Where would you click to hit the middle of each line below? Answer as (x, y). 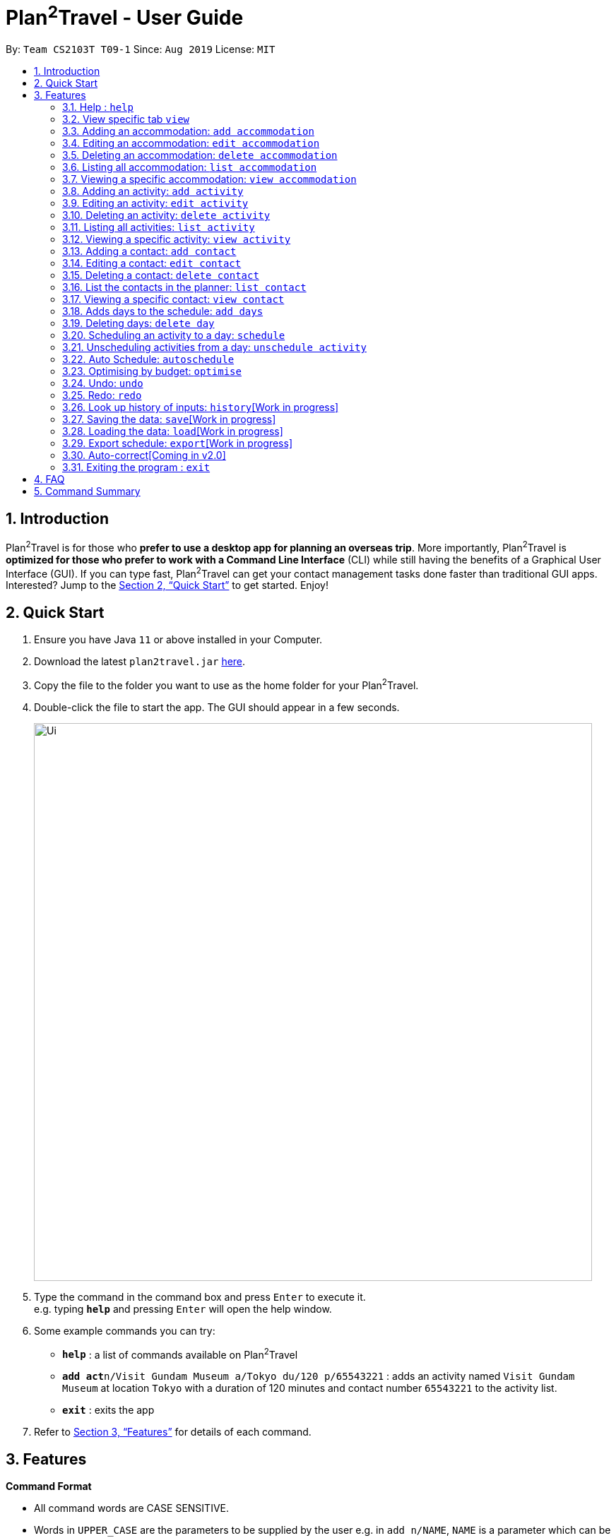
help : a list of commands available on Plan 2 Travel (180, 1353)
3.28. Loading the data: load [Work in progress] (173, 431)
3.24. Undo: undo (103, 383)
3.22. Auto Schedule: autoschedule (148, 359)
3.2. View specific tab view (126, 119)
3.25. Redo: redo (102, 395)
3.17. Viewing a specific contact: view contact (173, 299)
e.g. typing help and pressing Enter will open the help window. (183, 1309)
